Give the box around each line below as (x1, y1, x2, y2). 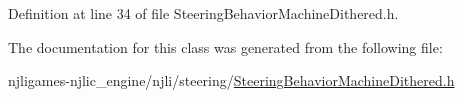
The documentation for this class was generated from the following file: (8, 36, 443, 57)
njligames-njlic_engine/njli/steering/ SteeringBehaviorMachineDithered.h (8, 70, 455, 91)
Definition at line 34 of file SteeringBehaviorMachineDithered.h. (8, 3, 399, 23)
